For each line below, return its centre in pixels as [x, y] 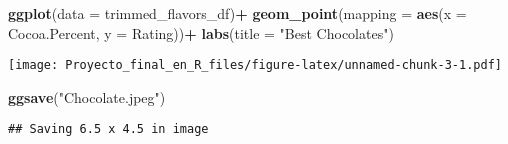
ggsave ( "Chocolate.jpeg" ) [87, 96]
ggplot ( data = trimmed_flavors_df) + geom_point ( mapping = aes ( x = [237, 13]
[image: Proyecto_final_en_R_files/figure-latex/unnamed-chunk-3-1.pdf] [255, 65]
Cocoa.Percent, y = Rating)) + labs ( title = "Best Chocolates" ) [201, 32]
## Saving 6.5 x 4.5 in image [108, 129]
